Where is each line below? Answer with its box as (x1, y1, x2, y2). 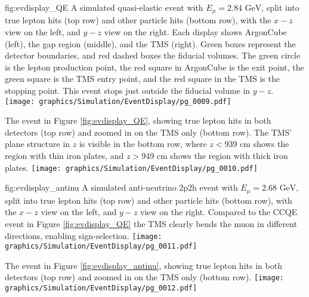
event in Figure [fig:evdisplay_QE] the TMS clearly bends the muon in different (5, 217, 297, 229)
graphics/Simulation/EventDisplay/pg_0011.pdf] (5, 242, 197, 251)
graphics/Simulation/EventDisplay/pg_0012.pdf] (5, 284, 197, 293)
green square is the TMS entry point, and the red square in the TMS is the (5, 72, 280, 85)
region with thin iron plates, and (5, 149, 124, 162)
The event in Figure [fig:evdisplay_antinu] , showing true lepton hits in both (5, 259, 282, 271)
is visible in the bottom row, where (79, 137, 207, 150)
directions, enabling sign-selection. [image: (5, 229, 162, 241)
